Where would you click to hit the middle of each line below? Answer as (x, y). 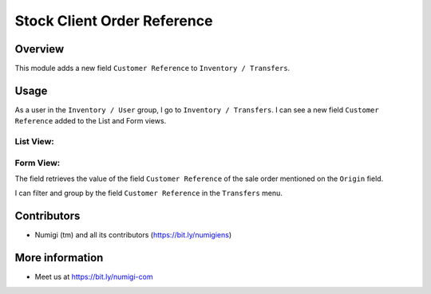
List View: (35, 142)
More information (59, 258)
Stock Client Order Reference (114, 21)
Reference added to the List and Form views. (91, 121)
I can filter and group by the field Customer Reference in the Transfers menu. (149, 193)
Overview (40, 49)
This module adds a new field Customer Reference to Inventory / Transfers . (152, 69)
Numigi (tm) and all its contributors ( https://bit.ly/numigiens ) (133, 235)
